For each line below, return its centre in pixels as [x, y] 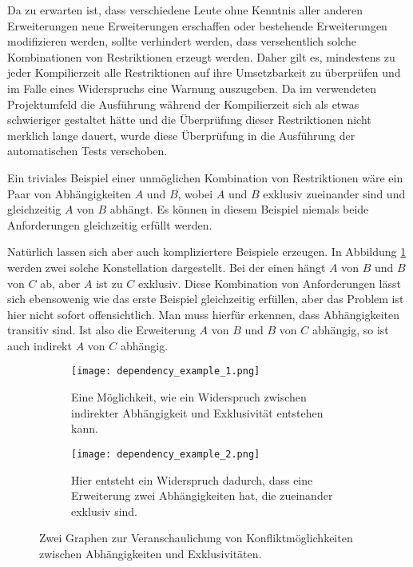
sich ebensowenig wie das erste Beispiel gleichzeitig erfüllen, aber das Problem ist [206, 299]
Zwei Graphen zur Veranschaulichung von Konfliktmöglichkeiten [196, 538]
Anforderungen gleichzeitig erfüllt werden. [110, 224]
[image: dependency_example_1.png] [166, 371]
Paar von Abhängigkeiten [69, 193]
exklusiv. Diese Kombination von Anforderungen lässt [270, 283]
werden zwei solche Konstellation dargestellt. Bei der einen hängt [167, 267]
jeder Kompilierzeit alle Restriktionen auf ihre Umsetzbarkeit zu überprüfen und [204, 72]
